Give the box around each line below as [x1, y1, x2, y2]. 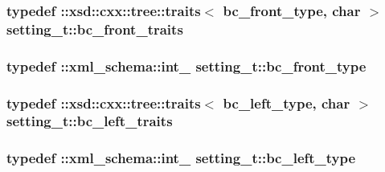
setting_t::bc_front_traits [6, 18, 183, 39]
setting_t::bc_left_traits [6, 111, 173, 131]
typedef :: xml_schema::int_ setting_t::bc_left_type [6, 148, 356, 168]
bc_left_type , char [223, 92, 350, 113]
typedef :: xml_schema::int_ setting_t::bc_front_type [6, 55, 367, 76]
